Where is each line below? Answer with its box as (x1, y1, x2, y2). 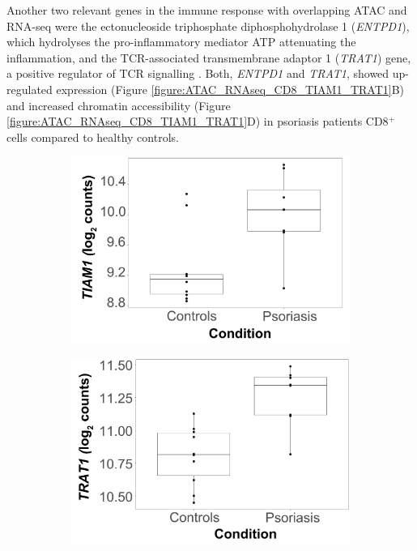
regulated (6, 80, 53, 97)
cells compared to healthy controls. (6, 128, 179, 145)
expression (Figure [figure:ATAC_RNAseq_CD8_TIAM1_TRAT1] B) (56, 80, 404, 97)
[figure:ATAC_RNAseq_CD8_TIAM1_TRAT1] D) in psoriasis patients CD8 (6, 113, 389, 130)
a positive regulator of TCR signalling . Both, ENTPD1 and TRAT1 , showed (6, 65, 389, 82)
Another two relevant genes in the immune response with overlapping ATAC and (6, 2, 407, 18)
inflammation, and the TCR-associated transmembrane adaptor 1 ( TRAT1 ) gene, (6, 49, 411, 66)
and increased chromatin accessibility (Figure (6, 96, 231, 113)
